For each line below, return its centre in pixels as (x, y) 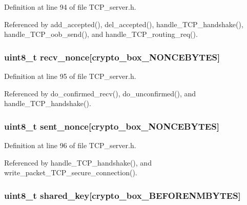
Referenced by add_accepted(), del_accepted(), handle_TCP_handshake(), (124, 24)
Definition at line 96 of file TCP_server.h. (70, 145)
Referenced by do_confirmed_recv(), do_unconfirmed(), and (100, 93)
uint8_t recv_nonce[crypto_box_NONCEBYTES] (112, 57)
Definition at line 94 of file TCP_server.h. (70, 7)
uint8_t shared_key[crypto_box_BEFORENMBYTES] (122, 195)
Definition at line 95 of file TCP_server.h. (70, 76)
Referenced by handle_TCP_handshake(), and (78, 162)
